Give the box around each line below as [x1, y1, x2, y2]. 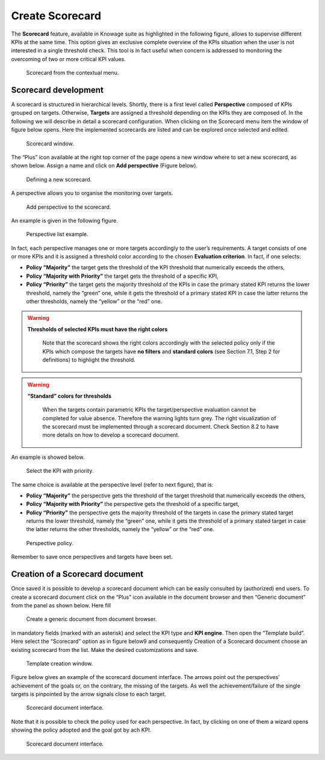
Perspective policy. [26, 539, 73, 546]
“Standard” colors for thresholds [27, 392, 111, 400]
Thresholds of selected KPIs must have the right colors [27, 325, 168, 333]
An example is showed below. [11, 453, 85, 461]
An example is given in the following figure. [11, 217, 119, 224]
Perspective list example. [26, 231, 88, 238]
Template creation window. [26, 660, 93, 667]
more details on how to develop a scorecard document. [42, 432, 180, 439]
